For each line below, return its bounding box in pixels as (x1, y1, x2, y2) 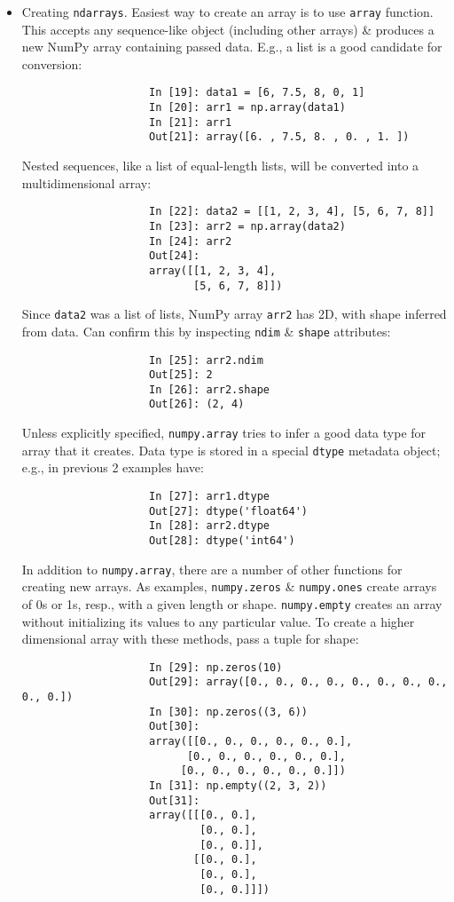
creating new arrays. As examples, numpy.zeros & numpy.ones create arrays (21, 577, 437, 596)
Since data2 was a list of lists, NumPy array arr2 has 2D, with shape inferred (21, 305, 447, 323)
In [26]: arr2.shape (148, 383, 270, 396)
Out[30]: (148, 720, 200, 733)
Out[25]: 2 (148, 368, 213, 382)
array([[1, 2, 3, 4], (148, 264, 277, 277)
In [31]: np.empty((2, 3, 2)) (148, 779, 327, 793)
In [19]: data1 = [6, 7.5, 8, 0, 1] (148, 86, 365, 99)
